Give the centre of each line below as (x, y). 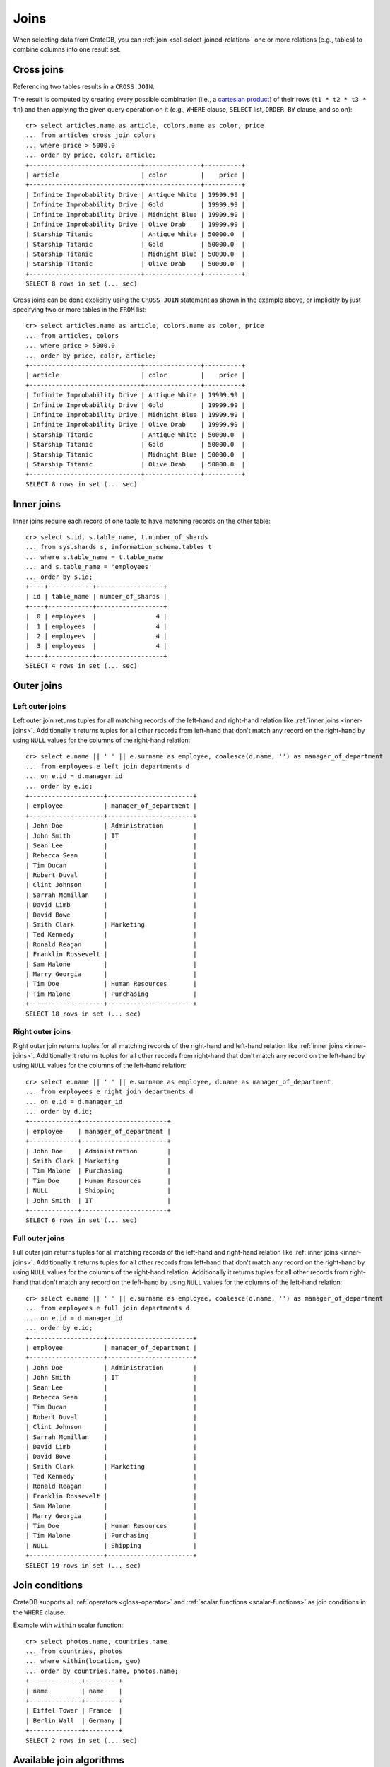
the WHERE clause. (40, 1612)
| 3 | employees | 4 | (96, 646)
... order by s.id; (59, 577)
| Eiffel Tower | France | (74, 1711)
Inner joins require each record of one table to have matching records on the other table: (142, 521)
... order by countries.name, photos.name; (102, 1671)
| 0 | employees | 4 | (96, 616)
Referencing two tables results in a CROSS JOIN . (84, 86)
